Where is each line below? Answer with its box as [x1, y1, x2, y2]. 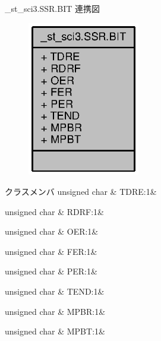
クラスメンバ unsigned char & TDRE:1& [5, 185, 157, 197]
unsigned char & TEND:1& [5, 285, 105, 297]
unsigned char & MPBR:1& [5, 305, 106, 317]
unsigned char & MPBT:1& [5, 325, 105, 337]
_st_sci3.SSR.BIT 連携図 [5, 2, 100, 14]
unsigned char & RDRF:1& [5, 205, 104, 217]
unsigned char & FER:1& [5, 245, 97, 257]
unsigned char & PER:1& [5, 265, 97, 277]
